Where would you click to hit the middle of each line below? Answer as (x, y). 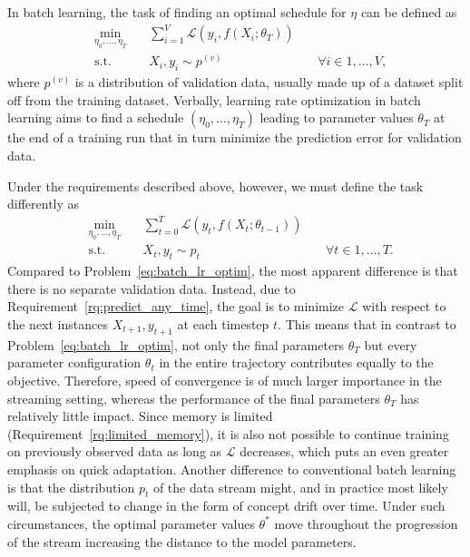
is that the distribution (71, 487)
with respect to (404, 306)
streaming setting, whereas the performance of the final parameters (194, 398)
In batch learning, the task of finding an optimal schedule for (177, 12)
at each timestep (223, 324)
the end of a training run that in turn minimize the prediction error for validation (235, 137)
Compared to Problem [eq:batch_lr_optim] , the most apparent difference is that (233, 271)
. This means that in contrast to (367, 324)
